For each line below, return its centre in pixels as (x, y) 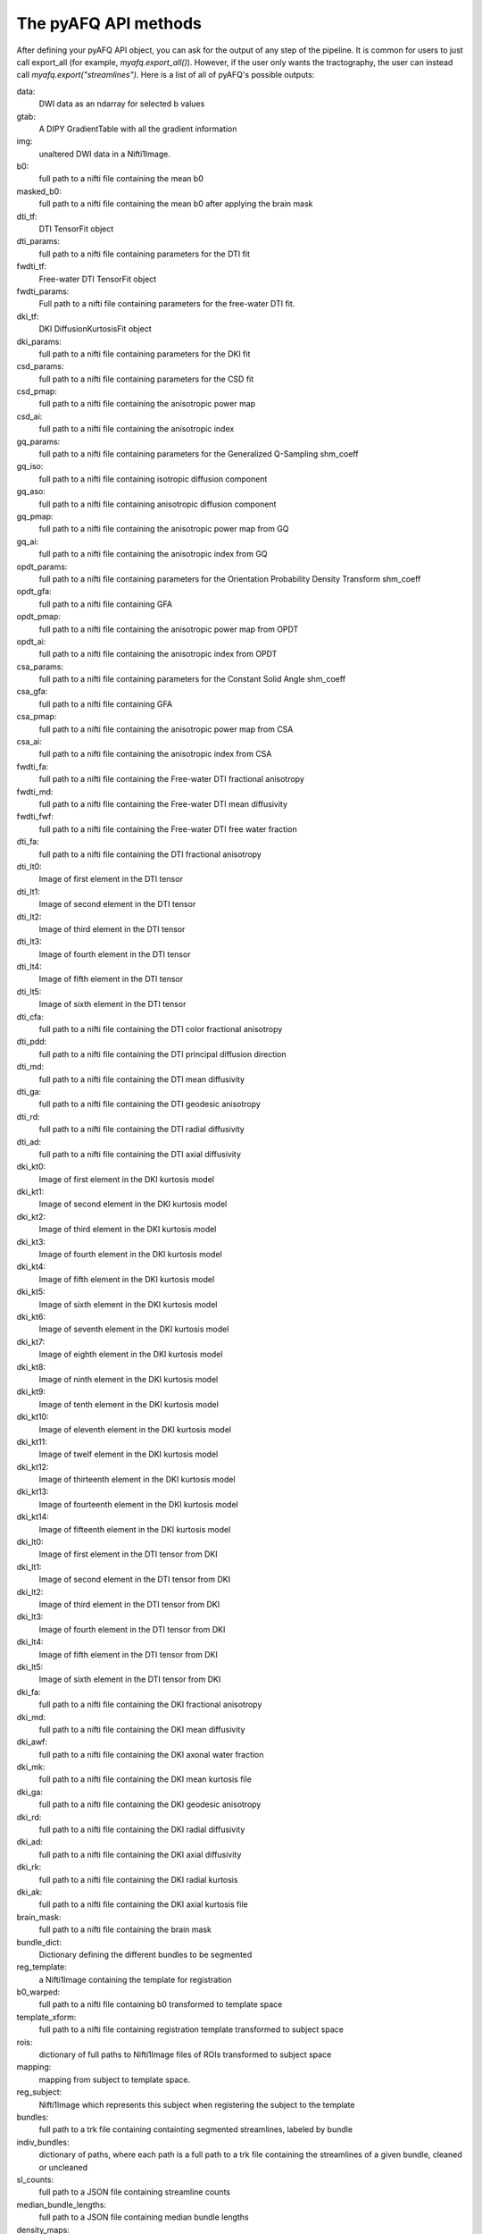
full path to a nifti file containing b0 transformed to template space (161, 2004)
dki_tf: (28, 316)
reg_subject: (39, 2092)
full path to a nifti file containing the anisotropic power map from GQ (164, 529)
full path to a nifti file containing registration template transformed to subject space (191, 2029)
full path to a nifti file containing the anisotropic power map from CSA (166, 729)
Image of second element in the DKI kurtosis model (133, 1204)
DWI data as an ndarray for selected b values (122, 104)
